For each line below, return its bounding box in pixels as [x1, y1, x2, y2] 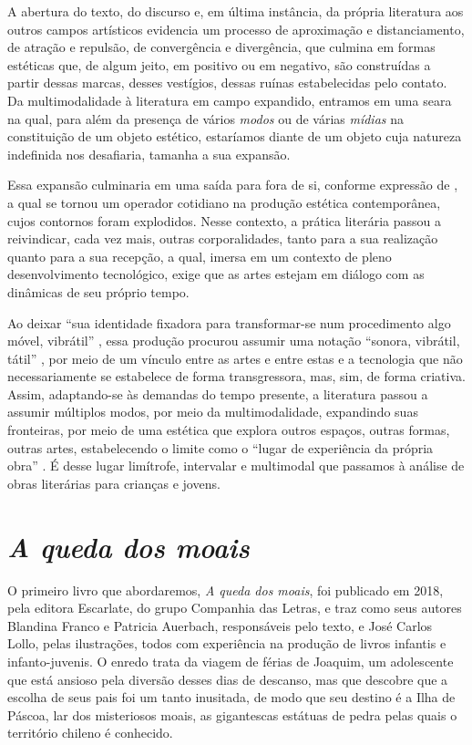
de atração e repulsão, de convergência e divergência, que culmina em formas [7, 37, 436, 57]
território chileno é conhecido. [7, 723, 173, 742]
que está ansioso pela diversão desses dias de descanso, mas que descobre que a [7, 669, 448, 688]
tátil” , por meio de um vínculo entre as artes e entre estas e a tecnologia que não [7, 348, 463, 367]
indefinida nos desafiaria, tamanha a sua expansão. [7, 144, 291, 163]
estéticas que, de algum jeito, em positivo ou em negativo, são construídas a [7, 55, 431, 74]
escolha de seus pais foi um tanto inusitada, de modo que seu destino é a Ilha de [7, 688, 456, 707]
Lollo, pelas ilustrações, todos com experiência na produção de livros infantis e [7, 634, 446, 653]
